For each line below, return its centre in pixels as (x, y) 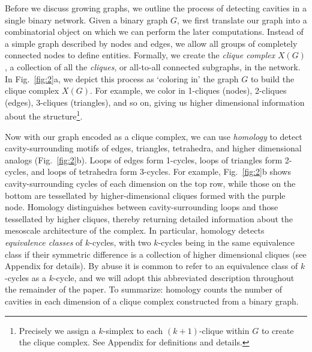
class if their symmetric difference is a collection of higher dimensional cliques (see (156, 254)
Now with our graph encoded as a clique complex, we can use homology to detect (154, 136)
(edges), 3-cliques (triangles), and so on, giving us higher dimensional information (155, 102)
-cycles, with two (120, 242)
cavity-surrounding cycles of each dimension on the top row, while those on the (150, 183)
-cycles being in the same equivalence (226, 242)
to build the (272, 78)
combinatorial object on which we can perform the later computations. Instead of (154, 32)
